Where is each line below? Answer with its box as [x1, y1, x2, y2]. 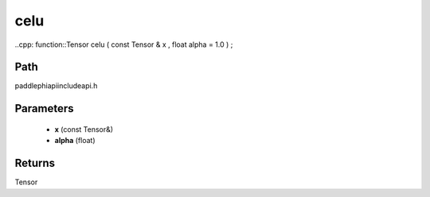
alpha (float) [54, 136, 96, 145]
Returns [14, 156, 56, 170]
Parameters [14, 102, 74, 115]
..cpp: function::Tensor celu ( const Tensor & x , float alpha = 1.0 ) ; [14, 40, 233, 49]
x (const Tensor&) [54, 124, 114, 134]
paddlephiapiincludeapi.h [14, 81, 98, 91]
